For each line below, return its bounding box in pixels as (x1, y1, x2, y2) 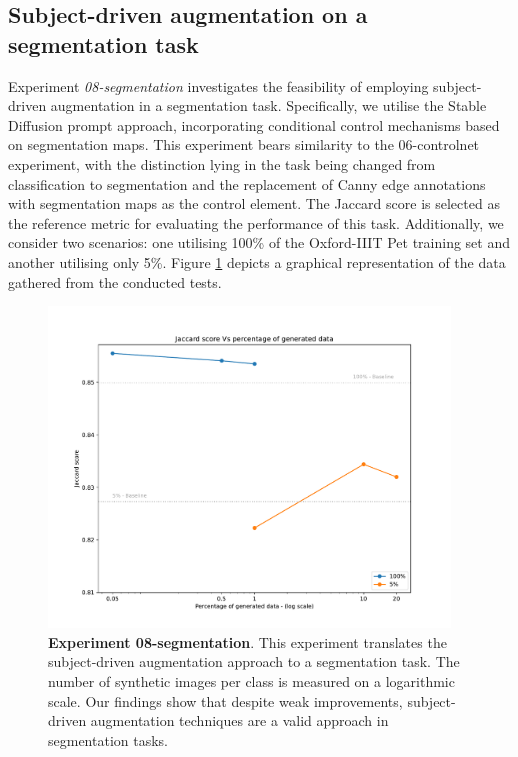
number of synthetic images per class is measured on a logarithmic (48, 671, 455, 692)
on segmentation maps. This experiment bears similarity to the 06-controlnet (8, 134, 480, 155)
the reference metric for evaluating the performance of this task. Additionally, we (8, 212, 504, 233)
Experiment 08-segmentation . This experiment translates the (48, 631, 447, 652)
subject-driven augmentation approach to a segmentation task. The (48, 651, 460, 672)
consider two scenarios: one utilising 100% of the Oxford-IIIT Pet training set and (8, 232, 511, 253)
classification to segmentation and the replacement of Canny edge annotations (8, 173, 486, 194)
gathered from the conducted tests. (8, 271, 222, 292)
